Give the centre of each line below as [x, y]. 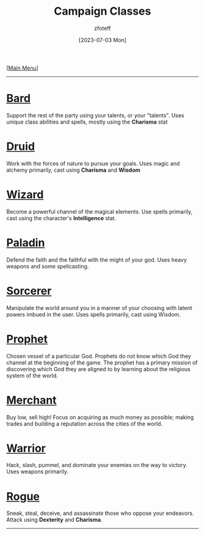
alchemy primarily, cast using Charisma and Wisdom [73, 170]
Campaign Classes [103, 11]
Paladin [26, 242]
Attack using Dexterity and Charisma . [54, 520]
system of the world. [32, 375]
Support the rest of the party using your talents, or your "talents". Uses [95, 115]
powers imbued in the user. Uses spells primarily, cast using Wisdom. [94, 314]
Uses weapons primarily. [38, 471]
